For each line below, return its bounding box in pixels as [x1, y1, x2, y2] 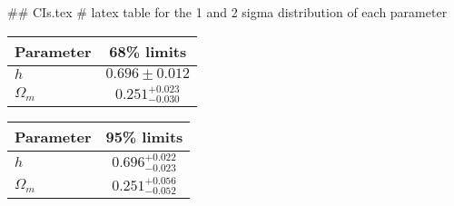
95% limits [105, 126, 183, 148]
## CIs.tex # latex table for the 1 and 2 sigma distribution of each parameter [7, 3, 448, 21]
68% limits [109, 40, 187, 62]
